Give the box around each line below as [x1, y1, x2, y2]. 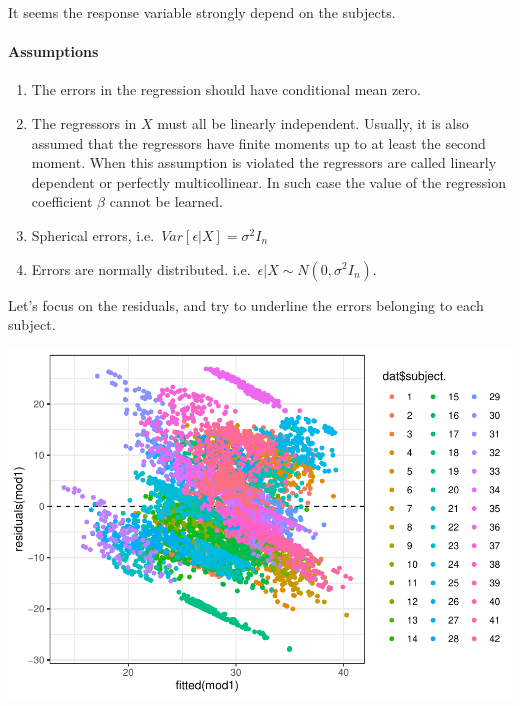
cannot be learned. [109, 191, 223, 212]
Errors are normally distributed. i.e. [31, 258, 251, 279]
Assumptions [8, 41, 99, 62]
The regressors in [31, 112, 137, 133]
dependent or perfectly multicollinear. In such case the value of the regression [31, 171, 506, 192]
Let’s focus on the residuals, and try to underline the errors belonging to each [8, 294, 484, 315]
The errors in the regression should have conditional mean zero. [31, 79, 421, 100]
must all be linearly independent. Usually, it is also [157, 112, 469, 133]
